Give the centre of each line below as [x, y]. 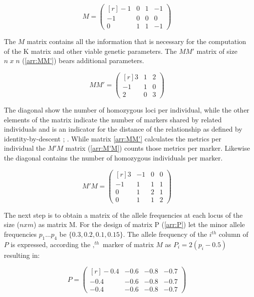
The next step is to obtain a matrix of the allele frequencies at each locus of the [123, 215]
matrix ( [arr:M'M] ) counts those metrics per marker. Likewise [158, 148]
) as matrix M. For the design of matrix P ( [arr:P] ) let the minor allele [139, 224]
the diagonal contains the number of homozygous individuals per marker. [113, 158]
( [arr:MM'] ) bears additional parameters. [83, 60]
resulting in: [22, 255]
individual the [25, 148]
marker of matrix [128, 244]
